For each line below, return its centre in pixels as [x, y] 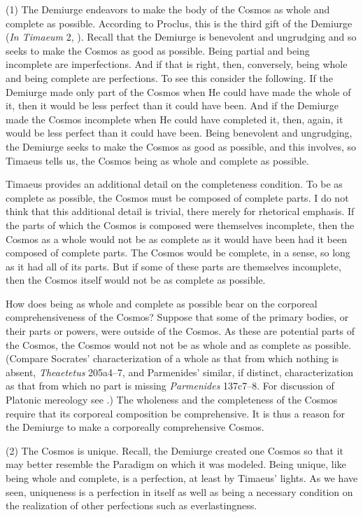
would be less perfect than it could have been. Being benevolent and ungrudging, [179, 133]
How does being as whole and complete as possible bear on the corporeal [162, 303]
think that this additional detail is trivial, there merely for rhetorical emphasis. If [180, 211]
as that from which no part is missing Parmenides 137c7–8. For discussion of [170, 386]
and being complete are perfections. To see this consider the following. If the [169, 77]
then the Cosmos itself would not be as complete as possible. [136, 280]
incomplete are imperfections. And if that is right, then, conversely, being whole [177, 64]
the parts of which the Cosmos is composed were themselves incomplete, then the [180, 225]
